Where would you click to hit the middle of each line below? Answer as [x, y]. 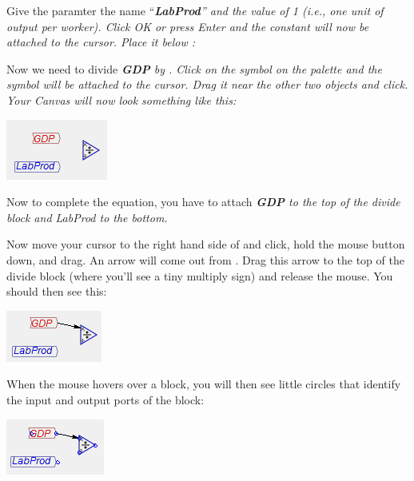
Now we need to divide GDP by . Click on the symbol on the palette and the [194, 68]
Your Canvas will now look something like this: [121, 99]
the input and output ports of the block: [105, 399]
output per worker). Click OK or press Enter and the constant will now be [188, 26]
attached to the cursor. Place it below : [101, 42]
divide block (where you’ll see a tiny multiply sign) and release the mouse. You [200, 275]
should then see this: [57, 291]
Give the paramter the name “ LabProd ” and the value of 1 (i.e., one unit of [195, 10]
